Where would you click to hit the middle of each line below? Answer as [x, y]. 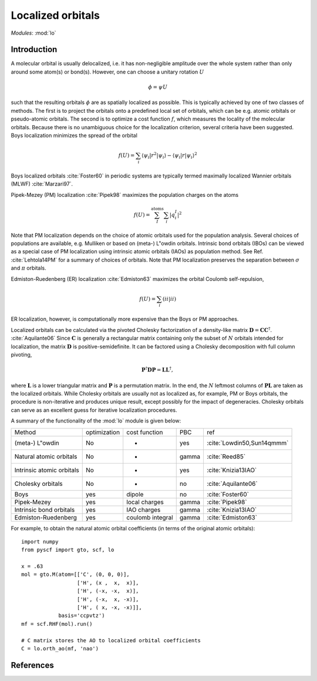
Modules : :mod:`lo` [33, 33]
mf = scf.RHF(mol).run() [57, 624]
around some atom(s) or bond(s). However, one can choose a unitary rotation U [107, 72]
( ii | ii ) [169, 299]
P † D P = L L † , [157, 369]
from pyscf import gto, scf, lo [68, 550]
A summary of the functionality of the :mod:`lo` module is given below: [96, 421]
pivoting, [21, 355]
